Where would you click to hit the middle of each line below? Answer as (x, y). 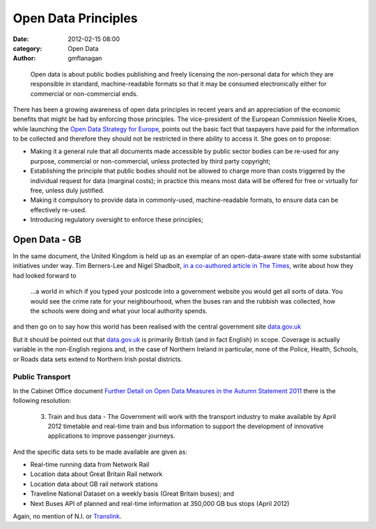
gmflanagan (85, 58)
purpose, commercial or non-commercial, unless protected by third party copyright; (150, 161)
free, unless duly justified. (67, 191)
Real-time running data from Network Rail (90, 465)
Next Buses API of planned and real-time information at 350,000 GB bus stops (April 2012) (160, 503)
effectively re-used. (58, 210)
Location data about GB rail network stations (94, 484)
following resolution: (42, 401)
